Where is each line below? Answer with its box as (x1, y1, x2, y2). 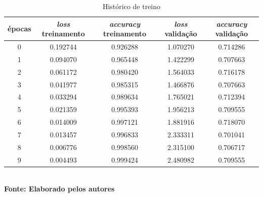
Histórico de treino (102, 1, 161, 11)
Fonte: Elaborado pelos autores (4, 183, 115, 194)
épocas (8, 23, 31, 34)
